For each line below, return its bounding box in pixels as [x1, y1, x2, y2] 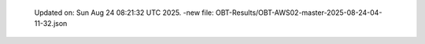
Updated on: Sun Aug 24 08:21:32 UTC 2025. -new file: [34, 8, 214, 17]
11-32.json [34, 19, 68, 28]
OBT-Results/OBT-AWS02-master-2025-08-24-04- [215, 8, 382, 17]
